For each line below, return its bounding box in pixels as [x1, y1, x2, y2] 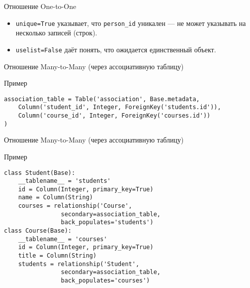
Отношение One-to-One [4, 1, 77, 11]
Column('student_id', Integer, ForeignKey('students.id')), [18, 104, 221, 111]
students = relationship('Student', [18, 260, 140, 268]
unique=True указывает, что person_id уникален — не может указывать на [15, 17, 246, 28]
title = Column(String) [18, 252, 97, 260]
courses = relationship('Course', [18, 202, 132, 210]
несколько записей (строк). [15, 27, 97, 38]
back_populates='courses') [61, 277, 150, 285]
